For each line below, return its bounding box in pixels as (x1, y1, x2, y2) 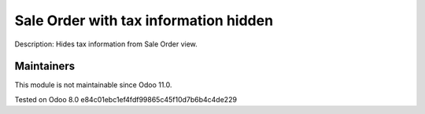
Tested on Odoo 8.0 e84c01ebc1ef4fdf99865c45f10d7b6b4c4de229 (14, 94, 238, 104)
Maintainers (14, 60, 76, 73)
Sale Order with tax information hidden (14, 12, 274, 29)
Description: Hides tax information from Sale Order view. (14, 39, 198, 49)
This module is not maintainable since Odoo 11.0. (14, 80, 172, 90)
